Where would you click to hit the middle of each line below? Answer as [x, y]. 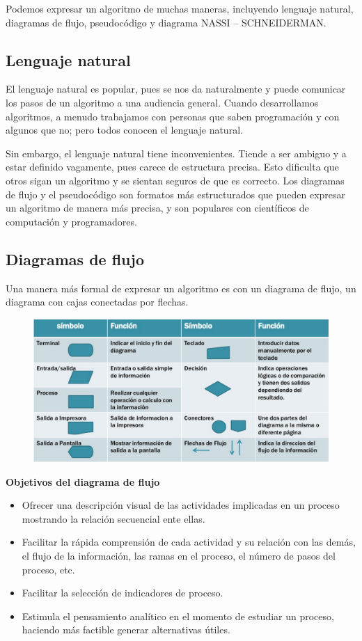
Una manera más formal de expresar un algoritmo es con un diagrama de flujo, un [181, 288]
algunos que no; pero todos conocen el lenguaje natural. [124, 130]
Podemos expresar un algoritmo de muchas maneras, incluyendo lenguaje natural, [180, 8]
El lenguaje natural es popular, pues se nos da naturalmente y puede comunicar [176, 89]
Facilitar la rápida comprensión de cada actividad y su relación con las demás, [189, 542]
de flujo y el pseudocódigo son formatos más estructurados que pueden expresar [176, 194]
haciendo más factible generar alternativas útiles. [126, 630]
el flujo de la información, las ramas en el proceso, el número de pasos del [179, 556]
